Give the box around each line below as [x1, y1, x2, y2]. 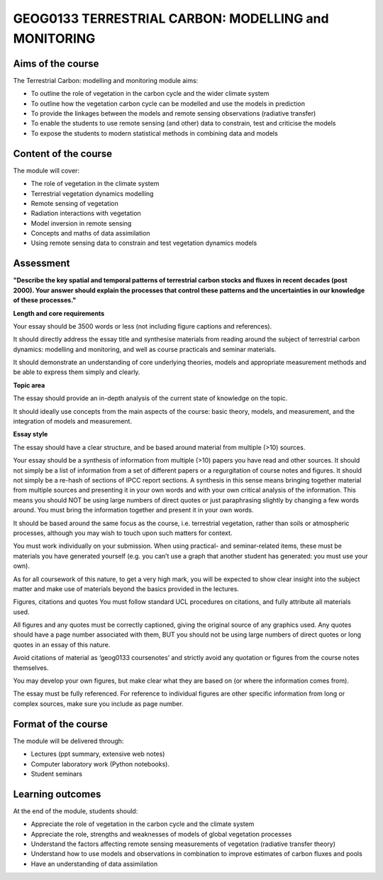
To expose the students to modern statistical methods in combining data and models [30, 128, 278, 138]
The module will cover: [13, 166, 80, 175]
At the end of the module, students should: [13, 806, 138, 815]
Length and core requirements [13, 309, 105, 317]
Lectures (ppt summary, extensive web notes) [30, 749, 165, 759]
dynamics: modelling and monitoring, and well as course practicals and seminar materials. [13, 345, 277, 353]
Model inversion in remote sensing [30, 219, 132, 227]
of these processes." [13, 296, 77, 304]
